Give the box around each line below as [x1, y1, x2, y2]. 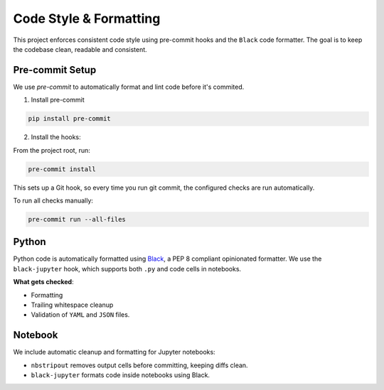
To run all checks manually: [13, 196, 94, 205]
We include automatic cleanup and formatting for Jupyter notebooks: [13, 348, 216, 357]
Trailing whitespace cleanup [31, 300, 114, 309]
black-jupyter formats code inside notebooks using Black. [31, 371, 210, 379]
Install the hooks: [31, 133, 81, 141]
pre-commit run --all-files [28, 215, 126, 223]
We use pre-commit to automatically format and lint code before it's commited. [13, 82, 245, 91]
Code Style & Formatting [13, 11, 161, 26]
